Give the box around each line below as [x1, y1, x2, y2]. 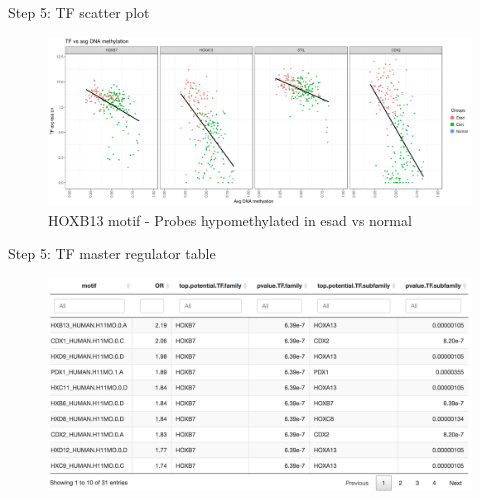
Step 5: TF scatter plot [8, 2, 150, 22]
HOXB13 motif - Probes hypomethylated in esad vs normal [48, 209, 412, 230]
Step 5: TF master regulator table [8, 243, 216, 264]
